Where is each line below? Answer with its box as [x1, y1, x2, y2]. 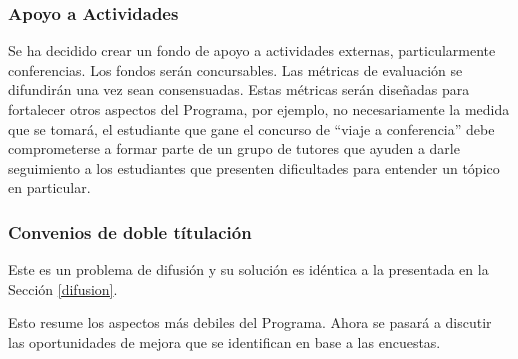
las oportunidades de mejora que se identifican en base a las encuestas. [8, 331, 441, 352]
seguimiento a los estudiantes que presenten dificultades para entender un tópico [8, 157, 500, 178]
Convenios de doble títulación [8, 219, 252, 244]
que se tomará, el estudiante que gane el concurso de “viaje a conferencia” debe [8, 118, 495, 139]
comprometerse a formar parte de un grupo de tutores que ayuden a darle [8, 138, 460, 159]
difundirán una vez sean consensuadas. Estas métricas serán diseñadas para [8, 79, 470, 100]
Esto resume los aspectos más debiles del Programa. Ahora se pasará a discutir [8, 312, 492, 333]
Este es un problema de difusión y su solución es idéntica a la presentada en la [8, 259, 489, 280]
